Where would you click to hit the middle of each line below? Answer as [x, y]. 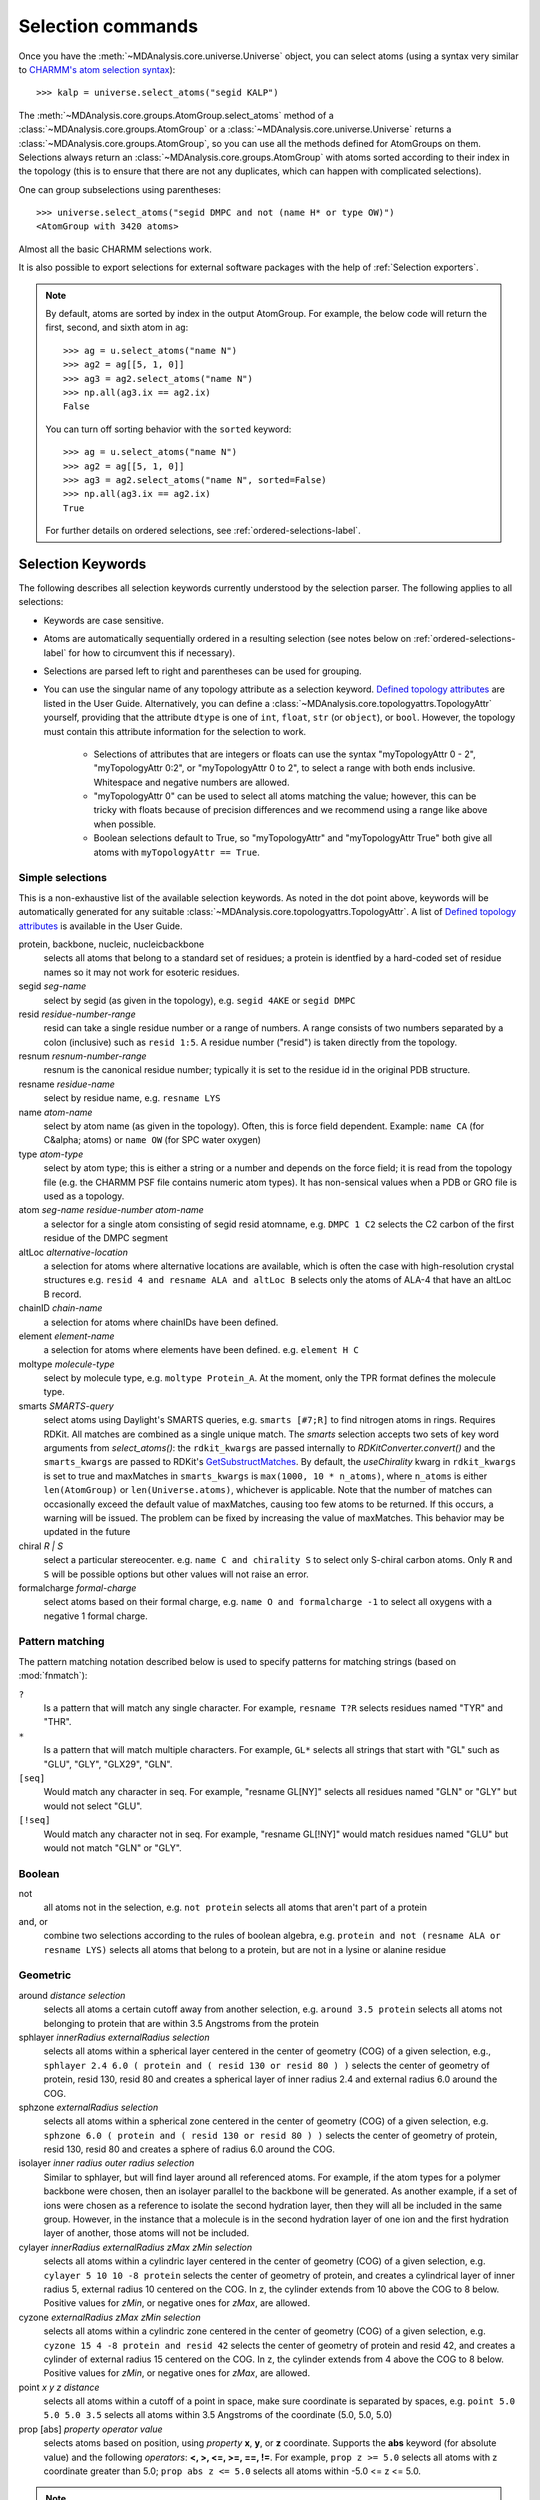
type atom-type [51, 1154]
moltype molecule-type [66, 1364]
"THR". [57, 1722]
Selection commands [108, 26]
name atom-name [55, 1112]
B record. [62, 1294]
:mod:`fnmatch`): [53, 1676]
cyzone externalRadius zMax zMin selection [109, 2317]
